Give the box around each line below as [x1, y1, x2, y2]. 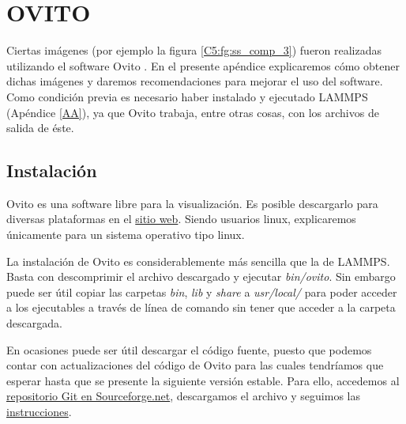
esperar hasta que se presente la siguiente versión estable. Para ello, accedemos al [6, 372, 400, 388]
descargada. [6, 315, 62, 331]
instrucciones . [6, 403, 72, 420]
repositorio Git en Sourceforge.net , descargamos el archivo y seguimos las [6, 388, 360, 404]
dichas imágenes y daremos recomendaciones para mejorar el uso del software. [6, 73, 383, 89]
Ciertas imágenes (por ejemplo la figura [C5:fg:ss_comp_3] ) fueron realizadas [6, 42, 382, 59]
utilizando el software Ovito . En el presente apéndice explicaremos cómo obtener [6, 57, 400, 74]
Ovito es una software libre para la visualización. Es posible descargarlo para [6, 195, 378, 211]
